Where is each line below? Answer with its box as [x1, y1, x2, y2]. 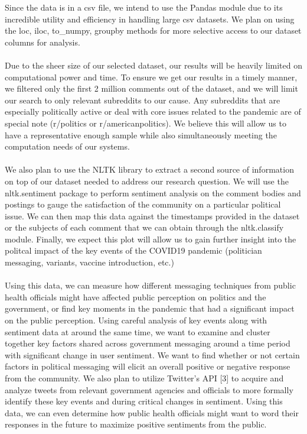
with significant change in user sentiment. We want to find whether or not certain [5, 348, 300, 361]
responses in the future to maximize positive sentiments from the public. [5, 418, 267, 430]
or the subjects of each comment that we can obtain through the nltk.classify [5, 221, 284, 234]
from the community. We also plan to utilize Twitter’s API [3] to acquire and [5, 372, 284, 384]
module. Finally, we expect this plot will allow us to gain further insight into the [5, 232, 296, 245]
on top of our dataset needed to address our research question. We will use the [5, 174, 289, 187]
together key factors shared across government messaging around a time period [5, 337, 290, 349]
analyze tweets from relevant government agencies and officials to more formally [5, 383, 293, 396]
